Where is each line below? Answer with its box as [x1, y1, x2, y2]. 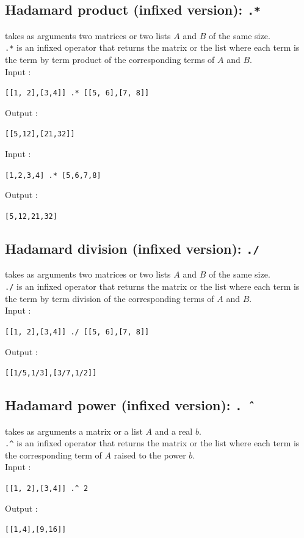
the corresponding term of [5, 448, 102, 461]
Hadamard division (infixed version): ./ [5, 239, 260, 258]
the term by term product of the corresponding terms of [5, 53, 215, 66]
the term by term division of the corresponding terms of [5, 292, 214, 304]
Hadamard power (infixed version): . [5, 396, 242, 415]
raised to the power [114, 448, 186, 461]
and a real [154, 424, 193, 437]
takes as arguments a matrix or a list [5, 424, 143, 437]
